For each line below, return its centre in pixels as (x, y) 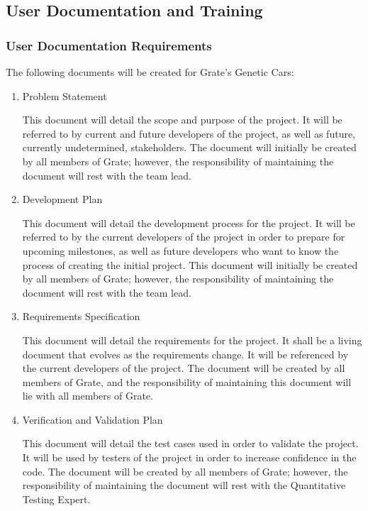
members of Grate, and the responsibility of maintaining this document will (187, 381)
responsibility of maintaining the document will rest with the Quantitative (184, 485)
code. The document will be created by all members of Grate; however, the (185, 471)
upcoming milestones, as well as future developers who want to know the (180, 250)
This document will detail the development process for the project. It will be (189, 222)
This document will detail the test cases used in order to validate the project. (190, 443)
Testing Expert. (56, 499)
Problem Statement (65, 95)
